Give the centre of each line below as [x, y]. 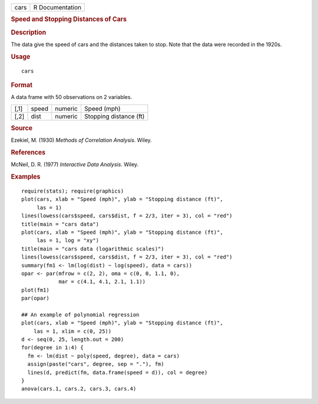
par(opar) [35, 298]
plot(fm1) [35, 290]
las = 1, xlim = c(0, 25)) [72, 331]
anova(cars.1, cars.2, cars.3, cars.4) [79, 389]
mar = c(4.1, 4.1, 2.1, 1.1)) [102, 282]
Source [22, 128]
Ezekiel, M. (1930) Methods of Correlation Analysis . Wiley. [82, 140]
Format [21, 85]
